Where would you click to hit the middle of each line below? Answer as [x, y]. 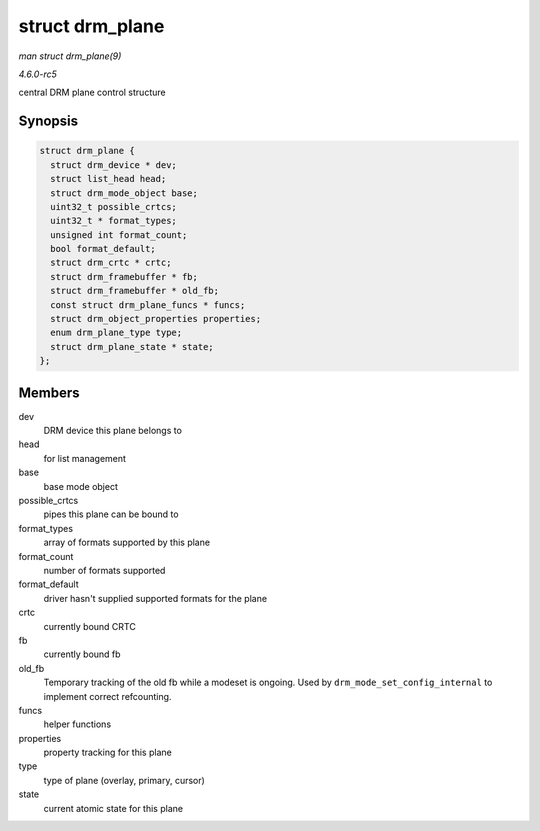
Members [49, 392]
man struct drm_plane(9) [70, 56]
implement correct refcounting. [107, 696]
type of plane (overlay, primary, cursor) [124, 780]
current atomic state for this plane [113, 808]
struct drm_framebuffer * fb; [124, 276]
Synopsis [48, 121]
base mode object [81, 486]
